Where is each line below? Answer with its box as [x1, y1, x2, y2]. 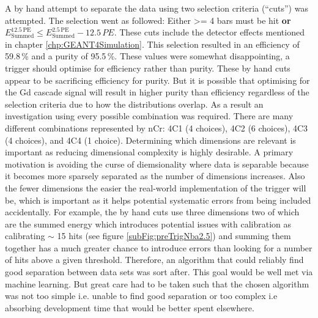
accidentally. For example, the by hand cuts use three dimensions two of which [5, 205, 300, 218]
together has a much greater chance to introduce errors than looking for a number [5, 241, 312, 254]
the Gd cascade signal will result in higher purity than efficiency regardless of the [5, 86, 309, 98]
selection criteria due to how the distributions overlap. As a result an [5, 97, 264, 110]
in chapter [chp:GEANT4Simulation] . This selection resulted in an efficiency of [5, 37, 300, 50]
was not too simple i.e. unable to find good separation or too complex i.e [5, 289, 278, 302]
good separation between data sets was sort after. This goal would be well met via [5, 265, 313, 278]
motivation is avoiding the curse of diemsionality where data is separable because [5, 157, 309, 170]
